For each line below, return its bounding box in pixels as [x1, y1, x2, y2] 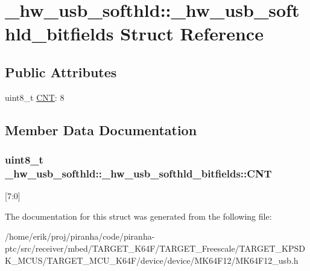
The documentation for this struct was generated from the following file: [5, 209, 272, 222]
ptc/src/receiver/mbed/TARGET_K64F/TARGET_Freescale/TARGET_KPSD [5, 242, 305, 255]
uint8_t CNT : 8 [5, 91, 65, 103]
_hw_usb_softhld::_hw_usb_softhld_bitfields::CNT [5, 165, 272, 180]
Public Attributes [5, 62, 117, 81]
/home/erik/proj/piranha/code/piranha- [5, 230, 155, 243]
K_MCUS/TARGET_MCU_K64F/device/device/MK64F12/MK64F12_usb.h [5, 253, 299, 266]
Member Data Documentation [5, 120, 197, 139]
